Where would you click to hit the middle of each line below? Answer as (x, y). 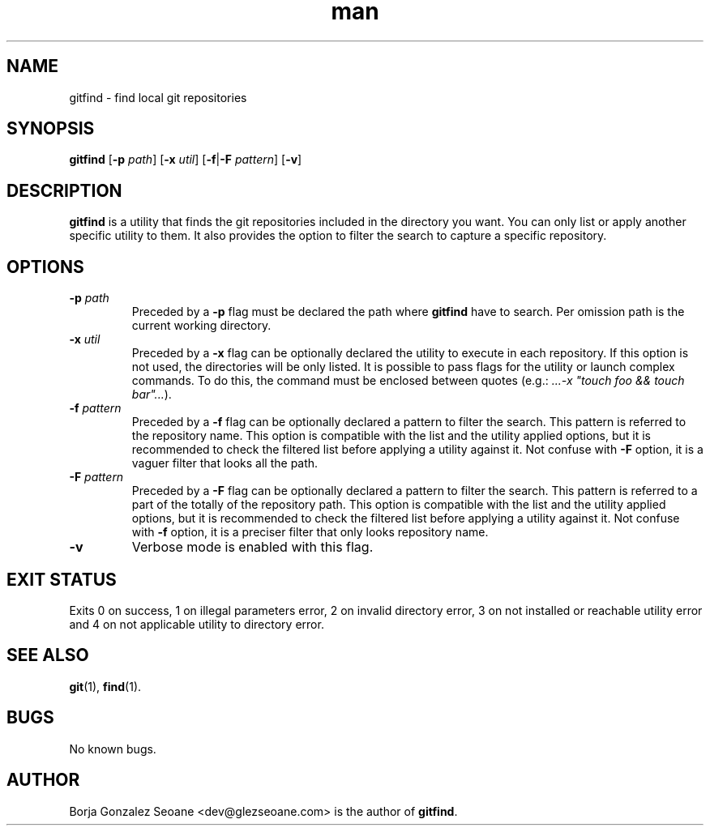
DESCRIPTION (64, 190)
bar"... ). (152, 395)
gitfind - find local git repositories (158, 97)
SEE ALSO (48, 655)
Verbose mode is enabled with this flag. (252, 547)
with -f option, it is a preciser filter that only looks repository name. (310, 532)
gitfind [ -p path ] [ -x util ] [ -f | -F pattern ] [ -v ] (186, 160)
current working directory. (201, 326)
